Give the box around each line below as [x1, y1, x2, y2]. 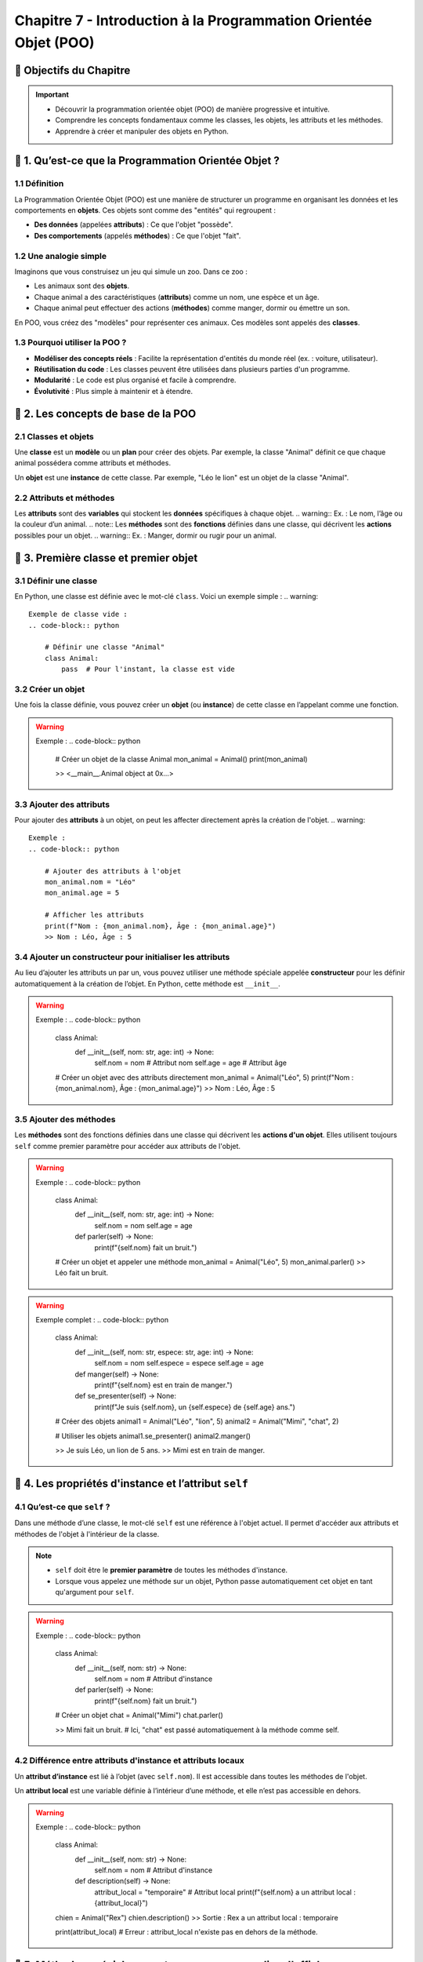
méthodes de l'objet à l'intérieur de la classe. [14, 1529, 160, 1538]
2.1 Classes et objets [14, 431, 94, 442]
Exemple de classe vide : [28, 610, 128, 619]
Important [35, 90, 70, 100]
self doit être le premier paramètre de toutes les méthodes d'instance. [55, 1566, 288, 1575]
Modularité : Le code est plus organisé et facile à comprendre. [34, 375, 237, 385]
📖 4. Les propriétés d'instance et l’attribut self [14, 1476, 248, 1490]
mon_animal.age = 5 [44, 888, 120, 898]
